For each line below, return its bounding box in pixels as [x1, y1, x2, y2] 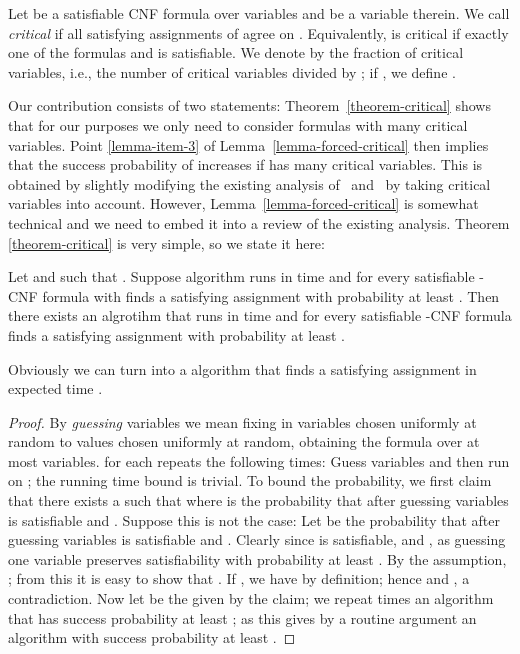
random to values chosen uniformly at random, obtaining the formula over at [8, 431, 480, 452]
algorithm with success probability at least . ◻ [8, 627, 296, 648]
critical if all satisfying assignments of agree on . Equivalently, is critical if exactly [8, 22, 509, 43]
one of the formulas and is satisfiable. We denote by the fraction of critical [8, 42, 464, 63]
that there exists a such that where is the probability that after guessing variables [8, 490, 509, 511]
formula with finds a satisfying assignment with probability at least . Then [42, 285, 500, 306]
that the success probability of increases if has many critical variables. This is [8, 154, 483, 175]
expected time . [8, 378, 103, 399]
